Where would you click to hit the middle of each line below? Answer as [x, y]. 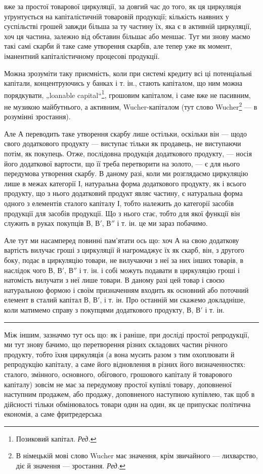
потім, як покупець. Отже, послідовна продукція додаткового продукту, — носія [128, 154]
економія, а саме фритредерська [53, 414]
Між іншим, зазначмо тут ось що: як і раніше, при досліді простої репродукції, [127, 334]
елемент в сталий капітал [43, 300]
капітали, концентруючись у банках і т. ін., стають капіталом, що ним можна [123, 83]
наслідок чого [25, 270]
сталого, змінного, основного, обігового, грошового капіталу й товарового [118, 374]
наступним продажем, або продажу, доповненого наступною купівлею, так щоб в [129, 394]
